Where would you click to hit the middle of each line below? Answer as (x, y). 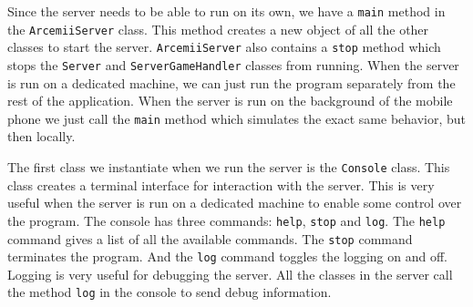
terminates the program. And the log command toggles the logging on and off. (227, 256)
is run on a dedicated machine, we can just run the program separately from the (231, 82)
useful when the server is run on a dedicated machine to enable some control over (235, 203)
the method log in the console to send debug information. (170, 292)
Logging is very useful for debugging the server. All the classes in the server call (230, 274)
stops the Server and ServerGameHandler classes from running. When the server (233, 64)
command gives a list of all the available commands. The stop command (210, 238)
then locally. (41, 136)
